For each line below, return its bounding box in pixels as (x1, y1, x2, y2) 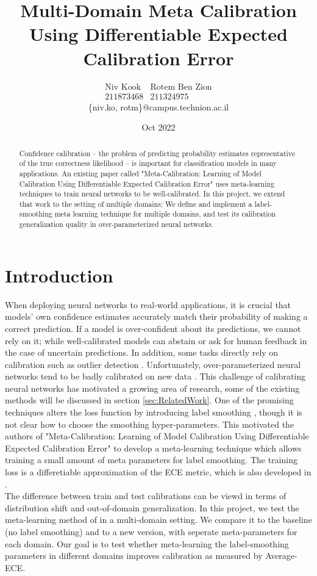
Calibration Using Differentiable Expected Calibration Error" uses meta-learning (19, 178, 275, 189)
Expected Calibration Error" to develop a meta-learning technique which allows (5, 441, 302, 454)
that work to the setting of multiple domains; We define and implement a (19, 198, 252, 209)
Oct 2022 (141, 121, 176, 134)
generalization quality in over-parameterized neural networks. (19, 219, 214, 229)
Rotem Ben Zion (150, 82, 212, 92)
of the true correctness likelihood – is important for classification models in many (19, 158, 277, 168)
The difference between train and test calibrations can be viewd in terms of (5, 489, 287, 502)
